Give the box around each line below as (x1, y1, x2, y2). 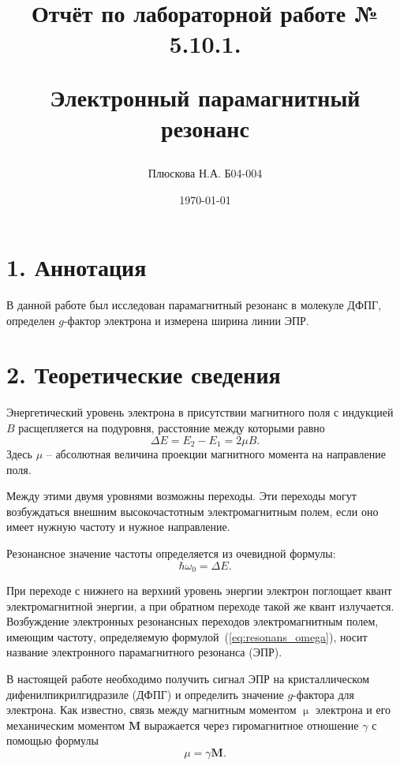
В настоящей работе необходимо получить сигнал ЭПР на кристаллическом (6, 671, 370, 686)
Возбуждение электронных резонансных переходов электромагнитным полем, (6, 613, 379, 630)
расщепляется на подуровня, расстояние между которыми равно (18, 419, 325, 435)
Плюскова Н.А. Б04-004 (148, 164, 263, 181)
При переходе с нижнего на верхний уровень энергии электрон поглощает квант (6, 582, 392, 599)
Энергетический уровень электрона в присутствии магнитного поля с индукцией (6, 404, 394, 420)
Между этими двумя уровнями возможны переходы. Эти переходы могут (6, 488, 357, 504)
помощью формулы (6, 732, 99, 749)
